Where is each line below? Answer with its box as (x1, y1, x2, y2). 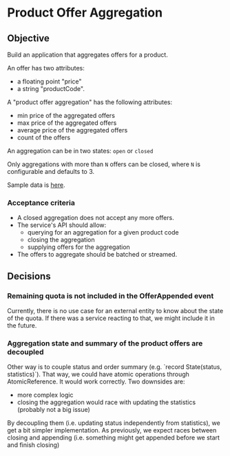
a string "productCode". (17, 85, 85, 92)
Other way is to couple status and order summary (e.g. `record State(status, (7, 363, 222, 371)
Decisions (7, 270, 51, 282)
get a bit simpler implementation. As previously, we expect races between (7, 426, 217, 435)
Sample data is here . (7, 181, 65, 189)
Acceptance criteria (7, 198, 76, 208)
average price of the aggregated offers (17, 126, 128, 134)
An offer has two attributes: (7, 64, 85, 72)
